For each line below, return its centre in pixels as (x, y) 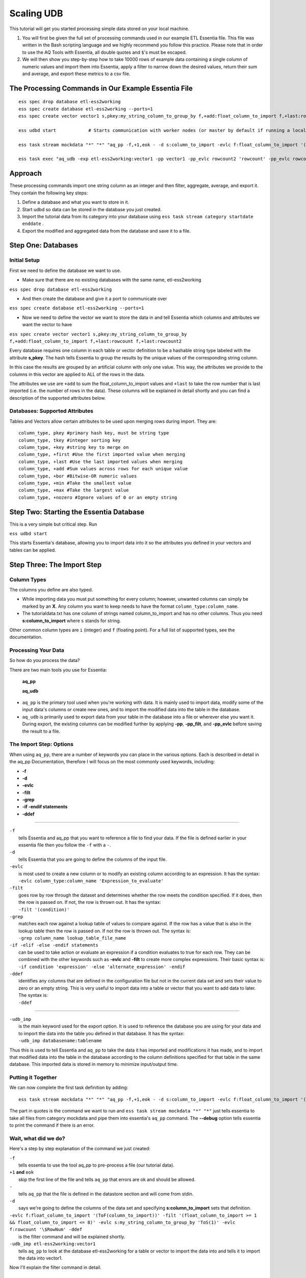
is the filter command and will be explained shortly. (72, 1237)
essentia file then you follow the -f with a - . (65, 845)
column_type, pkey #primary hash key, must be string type (94, 433)
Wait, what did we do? (37, 1138)
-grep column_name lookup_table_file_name (72, 938)
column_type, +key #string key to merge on (74, 447)
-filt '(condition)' (44, 909)
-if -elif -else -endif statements (54, 945)
